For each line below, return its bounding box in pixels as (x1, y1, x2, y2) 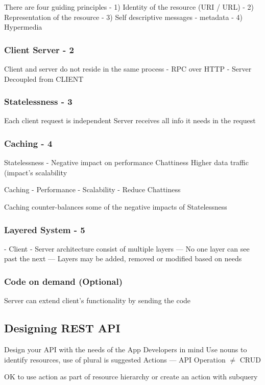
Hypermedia (4, 21, 42, 32)
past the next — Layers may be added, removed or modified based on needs (4, 253, 242, 264)
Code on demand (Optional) (4, 275, 123, 287)
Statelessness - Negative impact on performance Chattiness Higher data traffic (4, 157, 249, 168)
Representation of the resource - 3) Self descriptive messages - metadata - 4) (4, 11, 243, 22)
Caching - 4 (4, 137, 53, 149)
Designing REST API (4, 320, 121, 336)
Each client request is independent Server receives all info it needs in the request (4, 115, 256, 126)
